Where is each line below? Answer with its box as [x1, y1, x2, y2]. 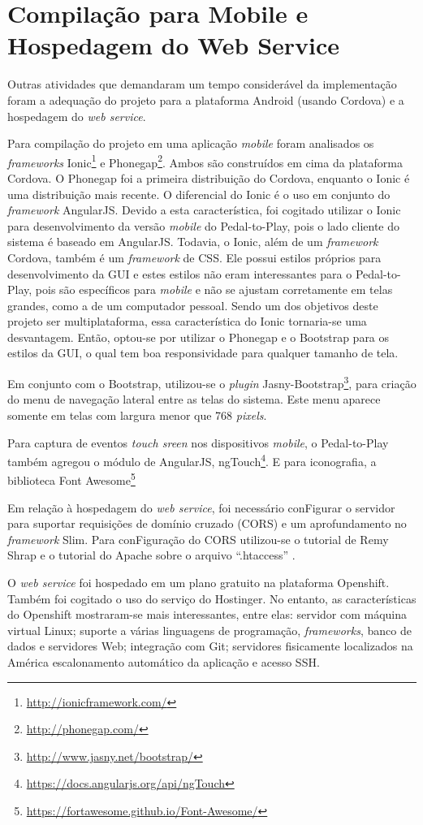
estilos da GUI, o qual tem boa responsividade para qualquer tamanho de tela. [7, 344, 399, 361]
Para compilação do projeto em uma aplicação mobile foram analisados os [7, 135, 374, 152]
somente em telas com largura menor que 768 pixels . [7, 406, 267, 423]
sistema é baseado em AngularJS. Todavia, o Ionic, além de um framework [7, 233, 378, 250]
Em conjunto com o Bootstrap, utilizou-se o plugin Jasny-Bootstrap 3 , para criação [7, 373, 417, 391]
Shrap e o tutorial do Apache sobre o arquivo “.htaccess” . [7, 546, 296, 564]
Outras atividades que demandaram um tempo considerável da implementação [7, 76, 397, 93]
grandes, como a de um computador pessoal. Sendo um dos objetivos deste [7, 296, 378, 313]
